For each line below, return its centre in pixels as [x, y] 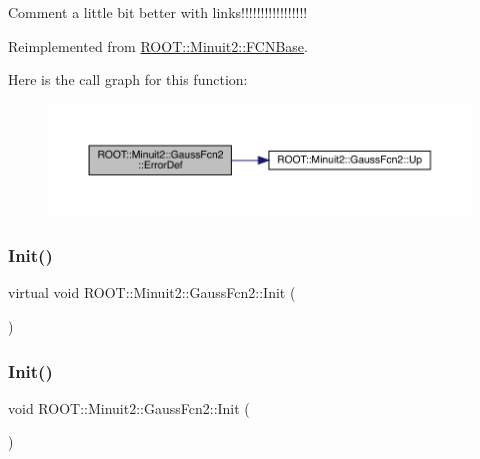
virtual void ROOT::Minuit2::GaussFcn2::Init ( [152, 292]
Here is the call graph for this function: [128, 79]
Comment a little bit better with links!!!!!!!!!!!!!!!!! [158, 12]
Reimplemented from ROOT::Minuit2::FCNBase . [158, 45]
